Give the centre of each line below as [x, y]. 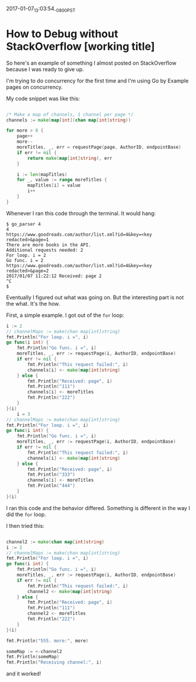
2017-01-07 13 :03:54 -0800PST [41, 9]
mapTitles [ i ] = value [54, 185]
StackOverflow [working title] [81, 46]
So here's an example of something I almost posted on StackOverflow [91, 63]
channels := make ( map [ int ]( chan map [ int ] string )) [69, 120]
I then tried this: [25, 526]
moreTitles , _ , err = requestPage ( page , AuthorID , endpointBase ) [99, 148]
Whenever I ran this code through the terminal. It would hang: [81, 213]
